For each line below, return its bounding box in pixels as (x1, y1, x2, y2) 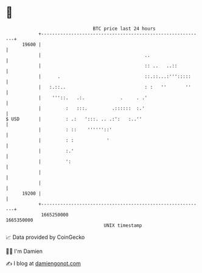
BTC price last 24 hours (92, 26, 156, 32)
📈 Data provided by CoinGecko (5, 233, 85, 241)
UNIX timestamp (103, 222, 142, 229)
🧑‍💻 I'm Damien (5, 247, 43, 255)
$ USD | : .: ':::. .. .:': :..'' (5, 116, 142, 122)
